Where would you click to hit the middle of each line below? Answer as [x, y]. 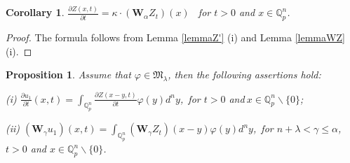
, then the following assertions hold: [244, 75]
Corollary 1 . [35, 12]
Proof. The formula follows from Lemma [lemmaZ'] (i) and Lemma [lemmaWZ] [175, 37]
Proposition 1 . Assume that [68, 75]
